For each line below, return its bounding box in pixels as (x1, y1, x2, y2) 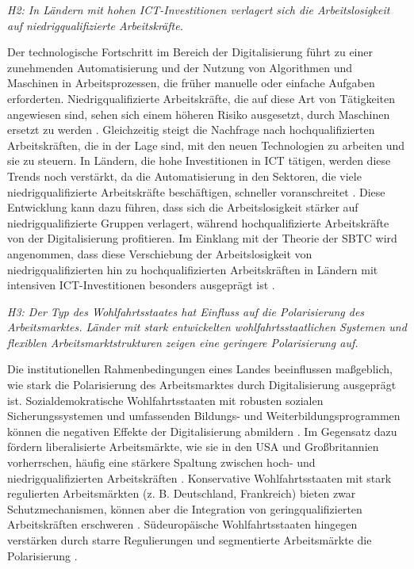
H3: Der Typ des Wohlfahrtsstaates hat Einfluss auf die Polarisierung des (7, 303, 365, 319)
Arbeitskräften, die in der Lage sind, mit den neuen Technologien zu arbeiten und (7, 136, 405, 153)
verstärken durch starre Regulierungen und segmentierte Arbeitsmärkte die (7, 532, 372, 548)
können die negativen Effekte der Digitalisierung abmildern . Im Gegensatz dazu (7, 422, 397, 439)
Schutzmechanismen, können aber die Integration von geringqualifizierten (7, 500, 362, 517)
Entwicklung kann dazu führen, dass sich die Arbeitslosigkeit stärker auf (7, 199, 358, 216)
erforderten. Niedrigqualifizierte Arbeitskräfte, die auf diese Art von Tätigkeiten (7, 90, 396, 106)
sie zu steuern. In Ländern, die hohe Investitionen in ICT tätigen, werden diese (7, 152, 391, 169)
